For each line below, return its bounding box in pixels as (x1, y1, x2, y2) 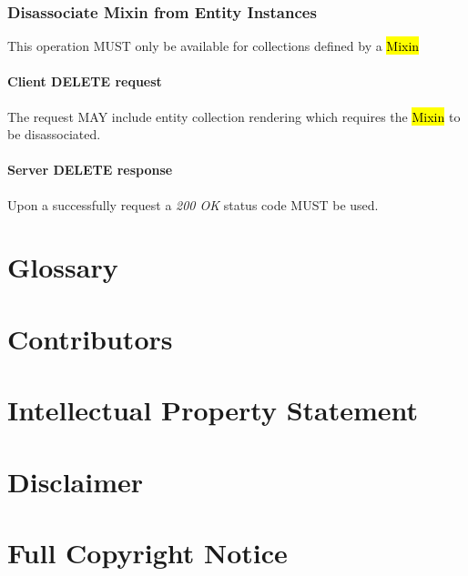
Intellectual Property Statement (7, 391, 419, 429)
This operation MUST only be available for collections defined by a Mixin (7, 36, 420, 56)
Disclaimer (7, 462, 144, 500)
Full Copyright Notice (7, 533, 288, 571)
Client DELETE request (7, 72, 162, 91)
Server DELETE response (7, 160, 173, 179)
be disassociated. (7, 125, 101, 144)
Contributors (7, 319, 173, 357)
